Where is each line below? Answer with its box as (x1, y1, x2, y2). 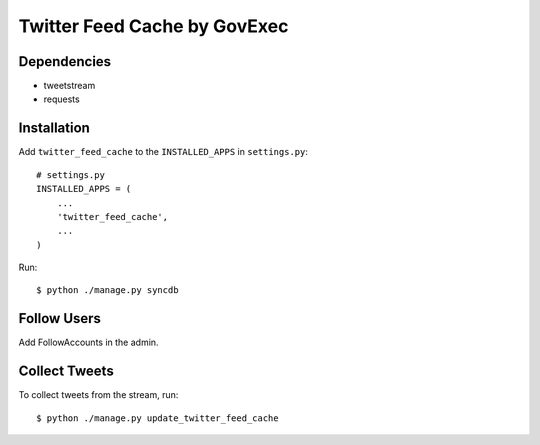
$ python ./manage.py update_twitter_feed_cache (36, 412, 279, 424)
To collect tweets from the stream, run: (18, 389, 179, 401)
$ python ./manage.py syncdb (36, 285, 179, 296)
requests (43, 93, 80, 105)
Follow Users (18, 310, 102, 327)
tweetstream (43, 80, 96, 92)
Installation (18, 120, 90, 137)
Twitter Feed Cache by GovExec (18, 15, 289, 37)
